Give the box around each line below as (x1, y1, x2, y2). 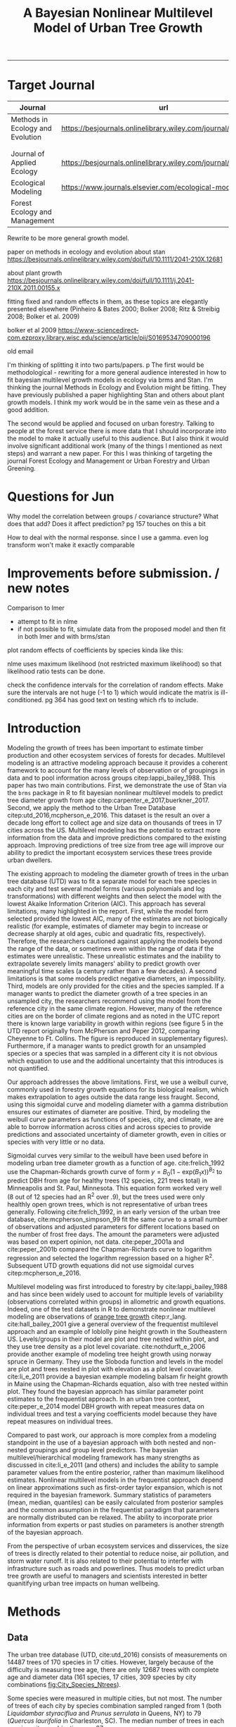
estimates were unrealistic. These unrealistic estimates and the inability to (7, 952, 221, 960)
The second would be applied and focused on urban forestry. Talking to (7, 419, 215, 428)
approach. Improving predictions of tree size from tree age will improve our (7, 840, 225, 849)
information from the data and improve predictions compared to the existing (7, 833, 227, 842)
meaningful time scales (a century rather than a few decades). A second (7, 966, 217, 975)
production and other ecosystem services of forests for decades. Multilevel (7, 751, 225, 759)
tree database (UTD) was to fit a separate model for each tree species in (7, 877, 217, 885)
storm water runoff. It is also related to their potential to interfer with (7, 1557, 204, 1565)
